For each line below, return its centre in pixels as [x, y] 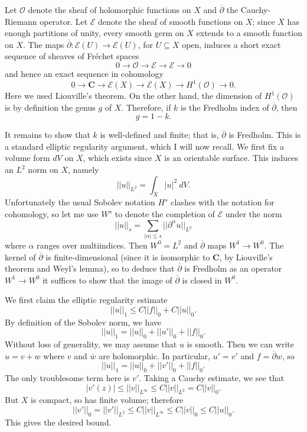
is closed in [202, 280]
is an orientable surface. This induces [231, 158]
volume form [27, 158]
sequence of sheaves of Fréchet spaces [72, 56]
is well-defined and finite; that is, [159, 135]
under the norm [254, 214]
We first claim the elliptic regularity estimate [86, 300]
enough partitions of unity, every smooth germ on [94, 33]
